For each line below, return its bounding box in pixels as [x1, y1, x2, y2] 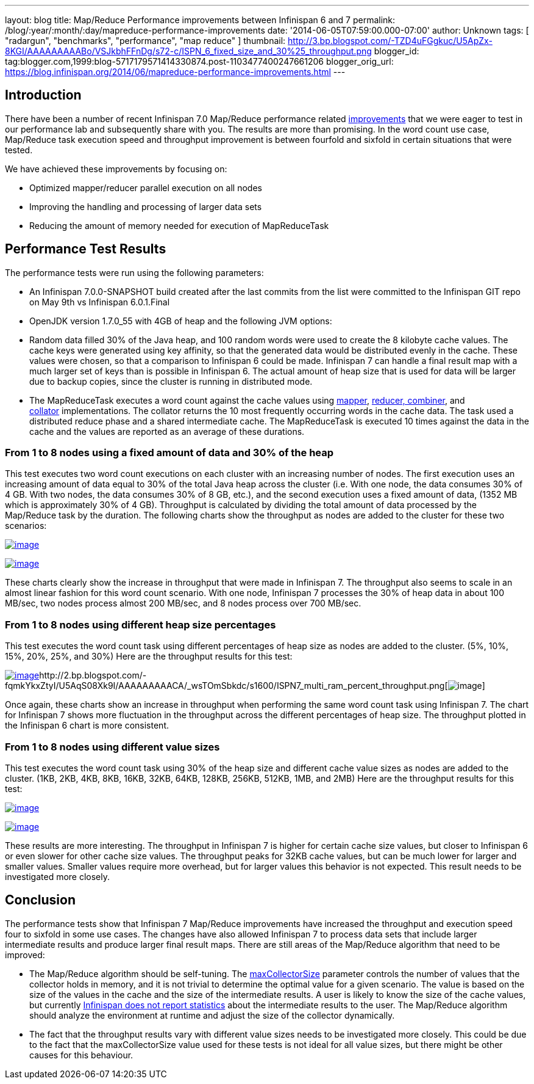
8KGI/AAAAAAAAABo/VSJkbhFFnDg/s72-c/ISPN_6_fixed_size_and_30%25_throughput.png [5, 46, 372, 56]
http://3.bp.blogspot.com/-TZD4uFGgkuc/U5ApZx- [288, 35, 493, 46]
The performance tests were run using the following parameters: [5, 267, 264, 278]
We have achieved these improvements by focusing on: [5, 163, 227, 174]
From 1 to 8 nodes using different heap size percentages [5, 618, 276, 631]
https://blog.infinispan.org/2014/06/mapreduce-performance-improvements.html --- [5, 67, 346, 77]
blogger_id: [374, 46, 419, 56]
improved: [5, 949, 45, 960]
